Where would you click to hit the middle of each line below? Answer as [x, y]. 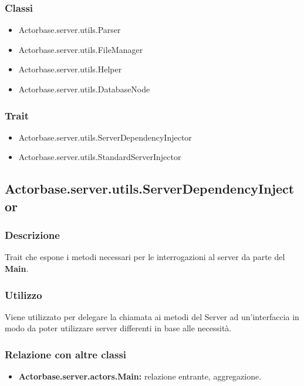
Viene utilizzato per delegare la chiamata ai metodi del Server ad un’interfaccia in [152, 316]
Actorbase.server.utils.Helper [70, 69]
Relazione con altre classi [66, 354]
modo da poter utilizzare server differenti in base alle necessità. [118, 328]
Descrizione [32, 235]
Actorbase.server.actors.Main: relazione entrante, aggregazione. [140, 376]
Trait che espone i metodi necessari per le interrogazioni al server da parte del [145, 257]
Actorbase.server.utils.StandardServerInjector [100, 157]
